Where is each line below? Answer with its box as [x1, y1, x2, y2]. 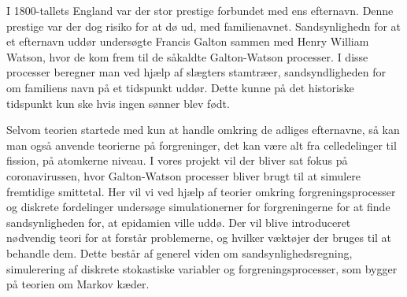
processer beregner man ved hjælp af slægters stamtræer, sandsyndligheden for [6, 64, 386, 80]
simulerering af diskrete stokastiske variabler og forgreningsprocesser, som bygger [6, 260, 398, 277]
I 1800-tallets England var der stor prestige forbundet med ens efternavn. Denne [6, 2, 394, 18]
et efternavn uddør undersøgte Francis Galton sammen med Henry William [6, 33, 369, 50]
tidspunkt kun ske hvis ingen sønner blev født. [6, 95, 230, 111]
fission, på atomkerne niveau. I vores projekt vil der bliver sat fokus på [6, 152, 348, 169]
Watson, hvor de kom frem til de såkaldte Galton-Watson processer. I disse [6, 48, 368, 65]
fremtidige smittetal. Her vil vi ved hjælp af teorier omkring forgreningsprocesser [6, 183, 396, 199]
